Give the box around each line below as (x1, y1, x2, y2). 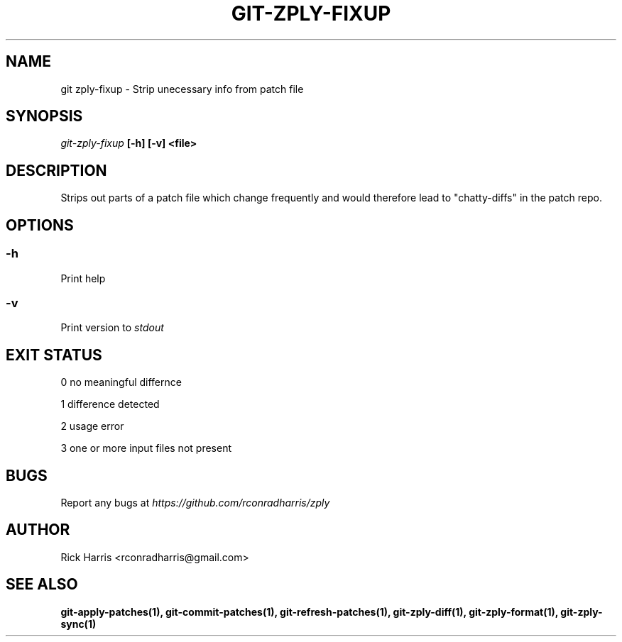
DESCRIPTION (6, 161, 107, 179)
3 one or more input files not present (60, 442, 231, 455)
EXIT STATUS (6, 345, 102, 364)
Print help (60, 272, 106, 284)
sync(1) (60, 617, 97, 630)
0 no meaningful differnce (60, 376, 182, 389)
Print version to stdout (60, 321, 164, 334)
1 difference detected (60, 398, 160, 411)
